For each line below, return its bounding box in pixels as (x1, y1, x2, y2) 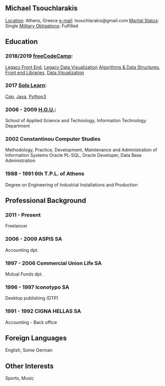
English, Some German (5, 347, 53, 353)
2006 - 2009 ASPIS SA (5, 236, 62, 243)
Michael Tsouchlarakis (5, 4, 78, 13)
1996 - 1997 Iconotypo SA (5, 284, 69, 291)
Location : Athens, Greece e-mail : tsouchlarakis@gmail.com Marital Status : (5, 17, 159, 23)
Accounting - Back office (5, 319, 57, 325)
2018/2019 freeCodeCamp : (5, 52, 73, 60)
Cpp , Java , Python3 (5, 93, 46, 99)
